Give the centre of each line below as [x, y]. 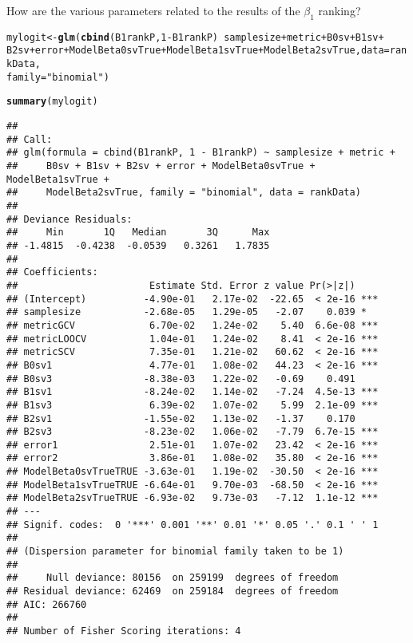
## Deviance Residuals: [69, 219]
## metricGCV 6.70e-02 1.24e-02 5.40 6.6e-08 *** [193, 325]
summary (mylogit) [52, 102]
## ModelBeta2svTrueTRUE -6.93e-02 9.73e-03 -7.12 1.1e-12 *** [193, 498]
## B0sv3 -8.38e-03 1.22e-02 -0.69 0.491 [181, 379]
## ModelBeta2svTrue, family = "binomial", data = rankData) [184, 193]
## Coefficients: [52, 272]
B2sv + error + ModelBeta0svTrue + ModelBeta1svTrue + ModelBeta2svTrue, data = [198, 51]
